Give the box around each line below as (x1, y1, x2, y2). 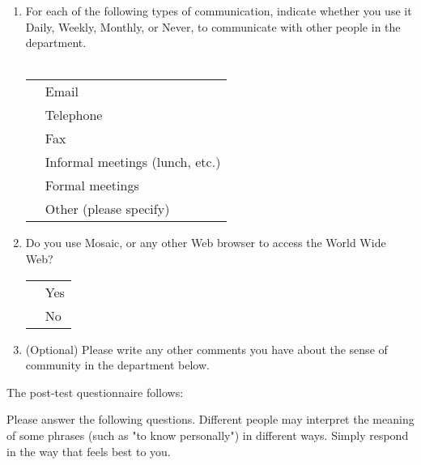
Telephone (45, 105, 103, 125)
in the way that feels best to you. (6, 442, 171, 459)
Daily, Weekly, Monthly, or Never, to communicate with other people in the (25, 18, 401, 35)
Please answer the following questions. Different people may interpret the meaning (6, 411, 415, 428)
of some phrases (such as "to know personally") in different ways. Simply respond (6, 426, 409, 443)
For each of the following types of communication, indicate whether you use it (25, 2, 412, 19)
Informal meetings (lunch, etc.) (45, 152, 221, 172)
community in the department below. (25, 356, 210, 373)
